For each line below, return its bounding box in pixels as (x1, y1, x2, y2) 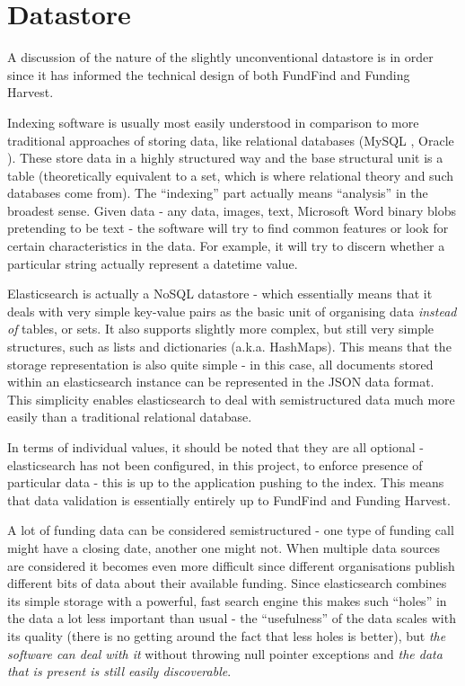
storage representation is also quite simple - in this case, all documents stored (7, 354, 434, 373)
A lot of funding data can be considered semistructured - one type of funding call (7, 521, 454, 539)
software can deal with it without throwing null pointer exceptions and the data (7, 644, 443, 663)
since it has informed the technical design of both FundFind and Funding (7, 65, 410, 84)
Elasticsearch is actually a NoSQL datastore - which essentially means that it (7, 284, 433, 303)
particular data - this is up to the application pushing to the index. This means (7, 473, 444, 492)
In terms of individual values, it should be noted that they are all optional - (7, 438, 424, 456)
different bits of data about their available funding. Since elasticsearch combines (7, 574, 447, 592)
